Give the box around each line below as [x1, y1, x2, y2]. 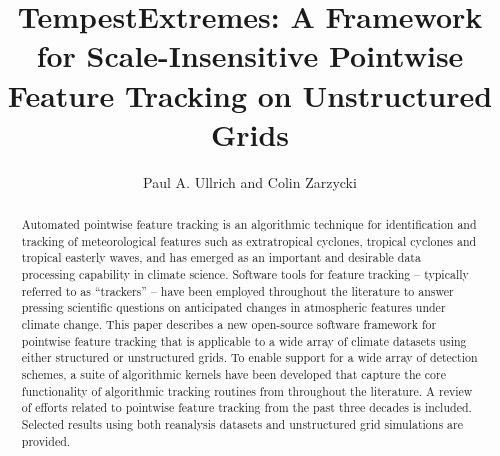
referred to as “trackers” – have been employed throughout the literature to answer [21, 282, 454, 299]
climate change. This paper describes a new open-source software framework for [21, 316, 437, 333]
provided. [21, 432, 71, 449]
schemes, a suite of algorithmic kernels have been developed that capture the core [21, 365, 446, 382]
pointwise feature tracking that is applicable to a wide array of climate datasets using [21, 332, 467, 349]
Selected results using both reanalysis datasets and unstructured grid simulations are [21, 415, 463, 432]
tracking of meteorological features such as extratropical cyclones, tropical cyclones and [21, 232, 477, 249]
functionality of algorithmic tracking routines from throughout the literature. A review [21, 382, 473, 399]
